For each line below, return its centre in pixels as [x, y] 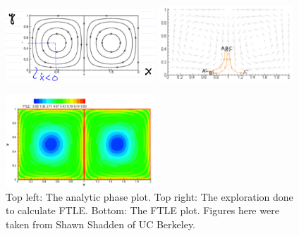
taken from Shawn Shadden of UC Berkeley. [101, 224]
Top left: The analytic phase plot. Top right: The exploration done [149, 196]
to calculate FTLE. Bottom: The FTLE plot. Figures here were [142, 210]
